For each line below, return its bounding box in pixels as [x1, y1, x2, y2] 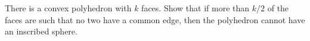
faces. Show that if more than [141, 2, 250, 14]
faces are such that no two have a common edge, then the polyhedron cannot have [5, 13, 305, 26]
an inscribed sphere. [5, 25, 77, 37]
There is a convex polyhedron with [5, 2, 132, 14]
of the [267, 2, 289, 14]
